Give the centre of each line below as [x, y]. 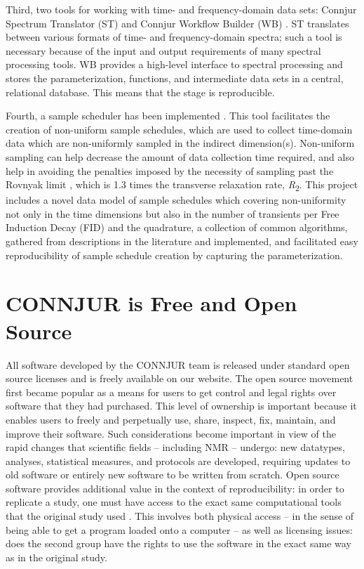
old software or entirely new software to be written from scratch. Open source [173, 475]
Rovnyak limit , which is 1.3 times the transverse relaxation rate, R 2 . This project [182, 185]
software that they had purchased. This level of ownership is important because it [181, 406]
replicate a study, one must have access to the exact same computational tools [174, 502]
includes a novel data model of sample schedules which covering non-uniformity [176, 200]
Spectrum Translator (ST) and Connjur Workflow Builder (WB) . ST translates [177, 23]
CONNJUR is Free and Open [151, 303]
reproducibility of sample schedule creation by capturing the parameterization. [174, 255]
